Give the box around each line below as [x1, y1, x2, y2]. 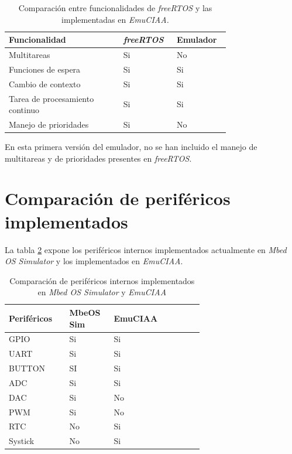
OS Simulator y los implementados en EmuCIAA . [5, 255, 183, 267]
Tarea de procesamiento [9, 92, 94, 104]
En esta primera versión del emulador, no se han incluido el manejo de [5, 141, 257, 153]
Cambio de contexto [9, 77, 81, 90]
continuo [9, 104, 40, 116]
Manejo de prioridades [9, 118, 89, 130]
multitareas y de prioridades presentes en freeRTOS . [5, 152, 192, 164]
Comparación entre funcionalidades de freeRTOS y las [18, 2, 212, 13]
